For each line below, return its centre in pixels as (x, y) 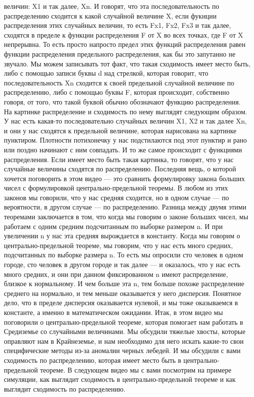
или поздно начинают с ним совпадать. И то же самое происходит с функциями (123, 149)
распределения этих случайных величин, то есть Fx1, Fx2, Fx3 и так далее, (117, 25)
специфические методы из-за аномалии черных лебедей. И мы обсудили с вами (122, 350)
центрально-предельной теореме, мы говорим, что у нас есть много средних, (118, 245)
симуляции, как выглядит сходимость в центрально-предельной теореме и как (120, 379)
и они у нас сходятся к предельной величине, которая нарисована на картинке (120, 130)
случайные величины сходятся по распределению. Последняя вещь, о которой (120, 169)
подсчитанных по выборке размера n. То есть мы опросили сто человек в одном (124, 255)
